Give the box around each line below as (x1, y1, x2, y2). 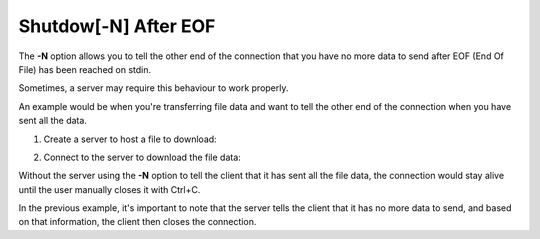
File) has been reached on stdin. (18, 63, 152, 75)
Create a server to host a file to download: (43, 133, 217, 145)
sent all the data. (18, 115, 87, 127)
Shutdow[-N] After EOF (18, 15, 216, 37)
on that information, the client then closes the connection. (18, 216, 257, 228)
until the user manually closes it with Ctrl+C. (18, 183, 201, 195)
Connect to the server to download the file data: (43, 151, 242, 163)
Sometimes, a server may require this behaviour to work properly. (18, 82, 289, 94)
